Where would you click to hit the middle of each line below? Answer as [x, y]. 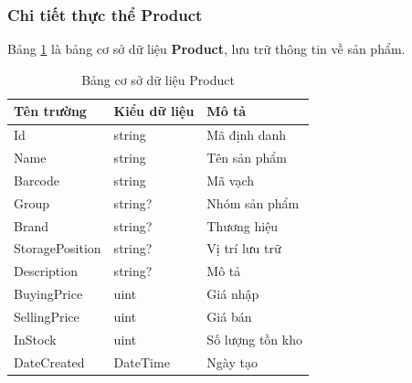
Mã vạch [231, 180]
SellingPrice [47, 316]
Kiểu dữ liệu [154, 111]
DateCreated [49, 362]
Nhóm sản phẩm [253, 202]
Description [46, 271]
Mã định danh [247, 135]
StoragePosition [58, 248]
